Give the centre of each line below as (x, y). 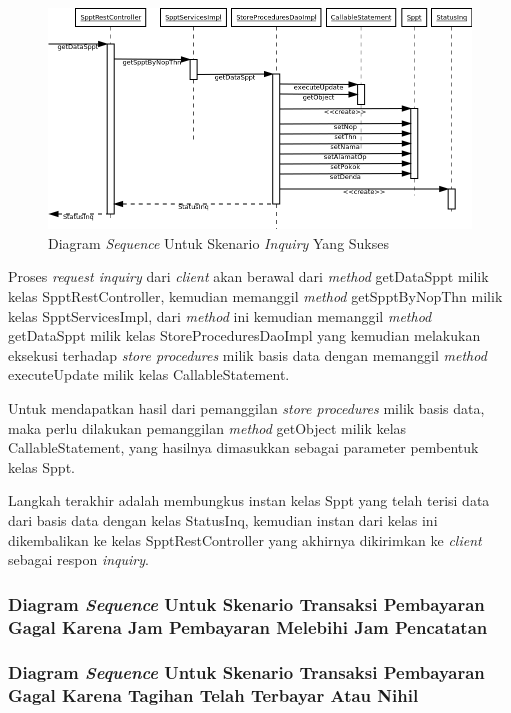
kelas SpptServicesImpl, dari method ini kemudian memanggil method (220, 315)
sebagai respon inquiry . (78, 559)
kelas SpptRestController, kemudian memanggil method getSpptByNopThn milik (255, 296)
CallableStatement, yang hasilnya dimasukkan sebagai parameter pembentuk (243, 447)
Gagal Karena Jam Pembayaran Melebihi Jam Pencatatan (248, 626)
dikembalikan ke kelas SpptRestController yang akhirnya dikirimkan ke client (245, 539)
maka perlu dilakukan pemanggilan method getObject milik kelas (207, 427)
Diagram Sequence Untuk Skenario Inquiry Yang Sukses (219, 242)
